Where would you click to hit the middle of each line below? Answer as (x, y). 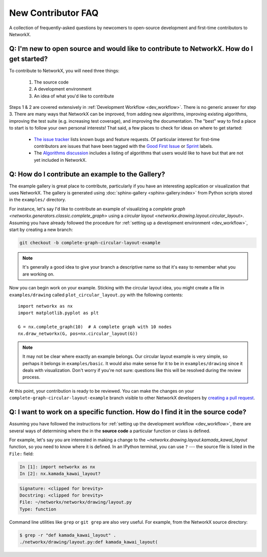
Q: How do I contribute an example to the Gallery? (87, 174)
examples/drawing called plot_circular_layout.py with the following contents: (96, 295)
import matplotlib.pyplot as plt (58, 313)
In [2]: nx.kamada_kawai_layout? (60, 474)
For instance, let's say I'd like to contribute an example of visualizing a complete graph (97, 209)
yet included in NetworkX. (60, 160)
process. (31, 377)
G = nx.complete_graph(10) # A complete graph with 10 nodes (95, 327)
